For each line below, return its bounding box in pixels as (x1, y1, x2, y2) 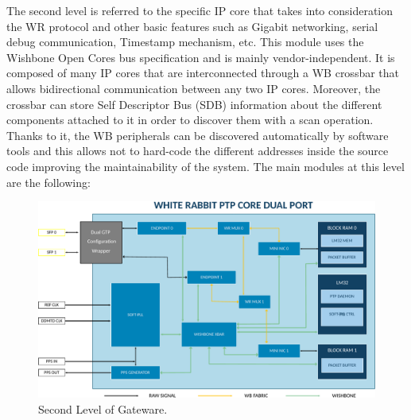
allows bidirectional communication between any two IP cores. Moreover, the (6, 80, 381, 96)
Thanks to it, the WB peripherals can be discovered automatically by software (6, 126, 389, 143)
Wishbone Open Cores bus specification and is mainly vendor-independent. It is (6, 49, 395, 65)
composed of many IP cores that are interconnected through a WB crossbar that (6, 64, 400, 81)
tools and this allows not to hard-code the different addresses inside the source (6, 142, 389, 159)
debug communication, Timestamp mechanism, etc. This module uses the (6, 33, 364, 50)
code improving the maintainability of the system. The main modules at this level (6, 157, 405, 174)
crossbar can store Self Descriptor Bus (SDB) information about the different (6, 95, 382, 112)
